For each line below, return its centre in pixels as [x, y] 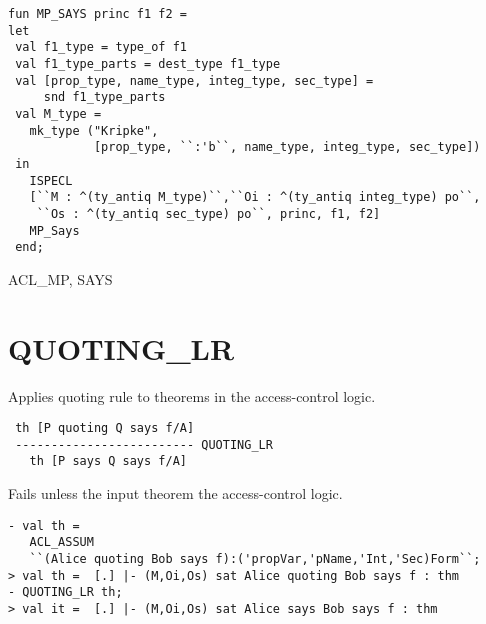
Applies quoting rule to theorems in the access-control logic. [192, 395]
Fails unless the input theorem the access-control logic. [175, 493]
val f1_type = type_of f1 [101, 47]
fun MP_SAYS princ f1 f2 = [97, 14]
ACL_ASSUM [61, 542]
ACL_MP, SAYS [60, 278]
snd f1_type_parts [104, 97]
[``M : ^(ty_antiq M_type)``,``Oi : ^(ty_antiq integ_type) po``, [255, 197]
